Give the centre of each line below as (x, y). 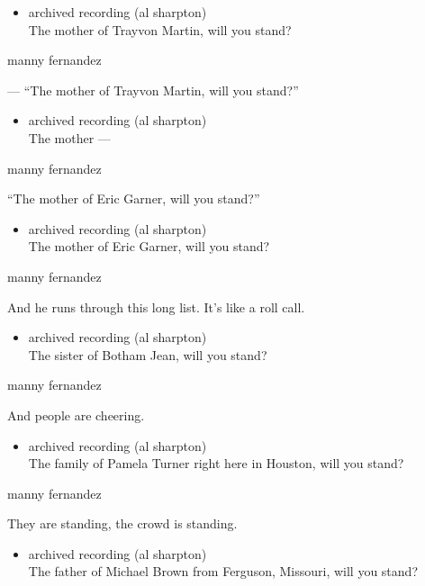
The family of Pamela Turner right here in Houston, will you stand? (216, 463)
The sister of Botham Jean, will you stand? (148, 354)
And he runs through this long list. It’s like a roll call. (156, 307)
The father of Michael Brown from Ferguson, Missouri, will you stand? (223, 571)
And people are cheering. (76, 415)
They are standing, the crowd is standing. (122, 523)
